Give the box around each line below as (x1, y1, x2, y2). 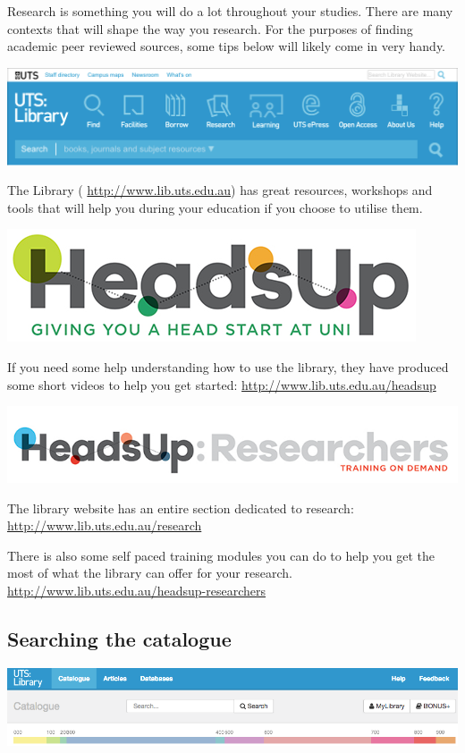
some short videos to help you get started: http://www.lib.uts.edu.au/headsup (7, 375, 436, 393)
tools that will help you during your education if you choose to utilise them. (7, 198, 423, 216)
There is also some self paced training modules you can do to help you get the (7, 546, 435, 564)
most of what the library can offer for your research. (7, 563, 292, 582)
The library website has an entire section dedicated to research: (7, 498, 354, 517)
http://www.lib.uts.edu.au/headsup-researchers (7, 580, 266, 599)
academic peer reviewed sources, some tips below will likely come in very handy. (7, 37, 446, 55)
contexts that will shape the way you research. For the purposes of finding (7, 19, 413, 38)
